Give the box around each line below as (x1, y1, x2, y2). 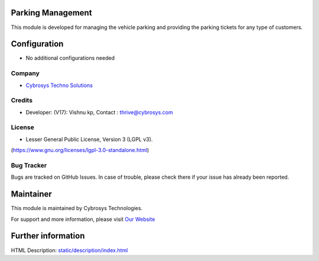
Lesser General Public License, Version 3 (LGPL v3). (25, 136, 153, 143)
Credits (11, 96, 32, 105)
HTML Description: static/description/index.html (11, 246, 128, 254)
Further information (11, 231, 85, 241)
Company (11, 69, 40, 78)
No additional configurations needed (25, 54, 115, 62)
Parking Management (11, 8, 92, 18)
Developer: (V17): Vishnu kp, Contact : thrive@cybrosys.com (25, 108, 174, 115)
